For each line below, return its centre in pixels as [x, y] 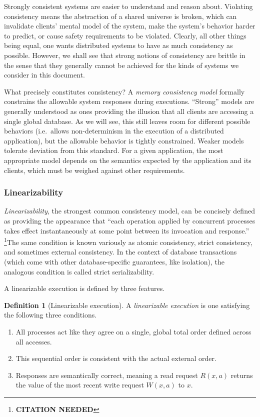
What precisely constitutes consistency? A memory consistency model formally [124, 91]
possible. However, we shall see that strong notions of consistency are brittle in [125, 55]
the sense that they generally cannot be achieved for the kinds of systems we [121, 65]
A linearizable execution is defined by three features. [84, 288]
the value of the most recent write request [80, 385]
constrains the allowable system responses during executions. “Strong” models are [129, 101]
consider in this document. [44, 75]
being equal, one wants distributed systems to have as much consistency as [118, 45]
